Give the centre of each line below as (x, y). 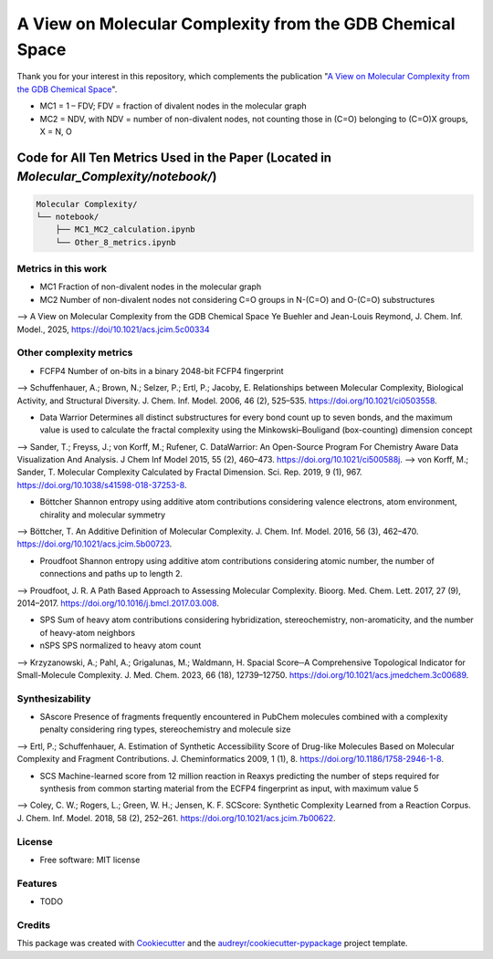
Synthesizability (54, 698)
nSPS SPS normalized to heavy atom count (121, 646)
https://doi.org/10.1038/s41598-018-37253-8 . (102, 485)
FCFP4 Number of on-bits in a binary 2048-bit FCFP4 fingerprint (162, 370)
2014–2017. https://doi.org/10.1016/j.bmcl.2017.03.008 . (118, 603)
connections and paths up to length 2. (111, 574)
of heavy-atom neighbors (88, 632)
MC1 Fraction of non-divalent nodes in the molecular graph (151, 287)
